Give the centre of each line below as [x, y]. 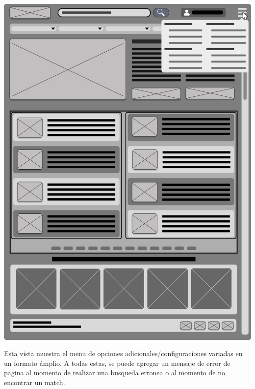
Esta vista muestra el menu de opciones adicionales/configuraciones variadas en [123, 353]
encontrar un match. [35, 382]
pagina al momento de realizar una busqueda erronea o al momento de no [115, 373]
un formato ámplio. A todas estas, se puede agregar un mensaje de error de [117, 363]
